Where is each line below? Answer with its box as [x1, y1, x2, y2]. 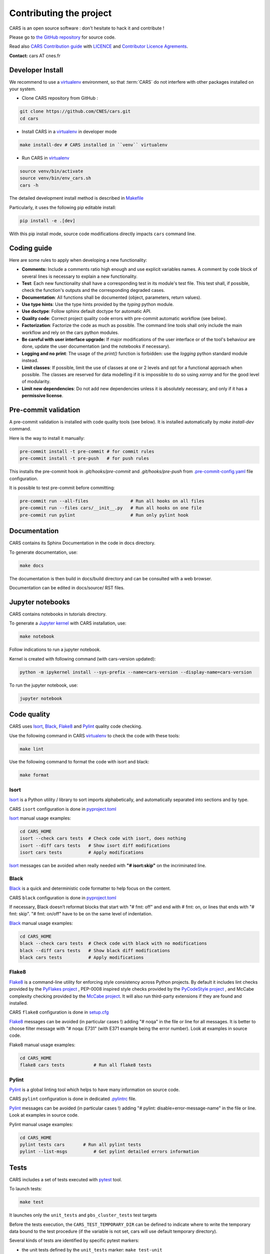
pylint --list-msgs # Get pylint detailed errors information [19, 1149, 199, 1155]
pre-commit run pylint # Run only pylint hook [19, 512, 189, 518]
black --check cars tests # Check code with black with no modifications [19, 941, 207, 947]
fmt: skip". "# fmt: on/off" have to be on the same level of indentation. [9, 911, 152, 917]
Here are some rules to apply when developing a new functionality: [9, 257, 147, 263]
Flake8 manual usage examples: [9, 1041, 75, 1048]
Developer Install [9, 66, 63, 74]
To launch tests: [9, 1186, 42, 1192]
